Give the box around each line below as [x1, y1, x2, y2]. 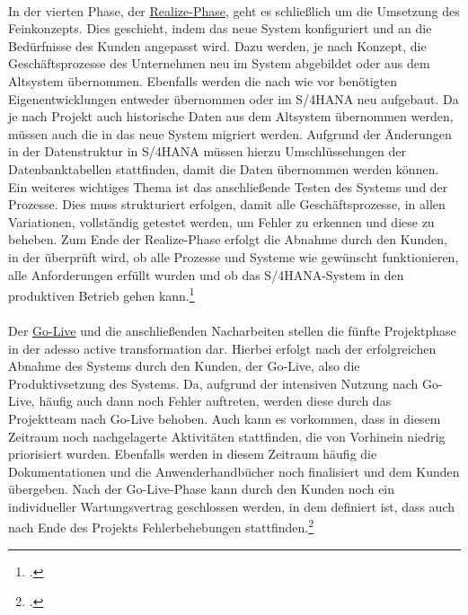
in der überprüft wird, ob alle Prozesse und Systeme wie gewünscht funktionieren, [8, 247, 459, 266]
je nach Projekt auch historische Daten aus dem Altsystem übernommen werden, [8, 107, 454, 126]
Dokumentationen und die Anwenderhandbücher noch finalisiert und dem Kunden [8, 461, 460, 480]
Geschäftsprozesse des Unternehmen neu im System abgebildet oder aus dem [8, 54, 430, 73]
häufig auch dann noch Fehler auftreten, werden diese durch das [39, 391, 392, 410]
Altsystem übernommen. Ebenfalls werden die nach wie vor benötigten [8, 71, 397, 90]
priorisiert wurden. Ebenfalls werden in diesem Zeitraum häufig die [8, 444, 377, 463]
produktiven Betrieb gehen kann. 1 [8, 284, 195, 304]
